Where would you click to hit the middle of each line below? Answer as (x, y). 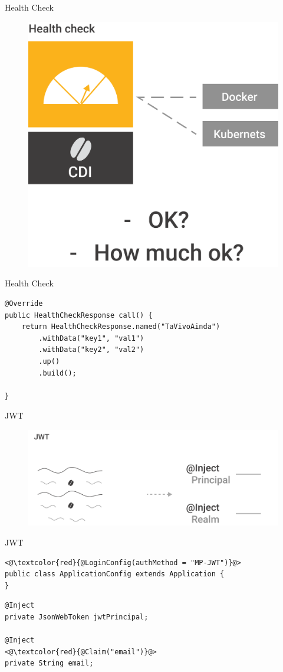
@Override (24, 304)
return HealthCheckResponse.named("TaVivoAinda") (121, 327)
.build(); (57, 373)
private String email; (49, 663)
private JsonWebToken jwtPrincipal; (77, 617)
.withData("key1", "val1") (91, 338)
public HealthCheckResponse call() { (79, 315)
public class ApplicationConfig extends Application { (115, 574)
